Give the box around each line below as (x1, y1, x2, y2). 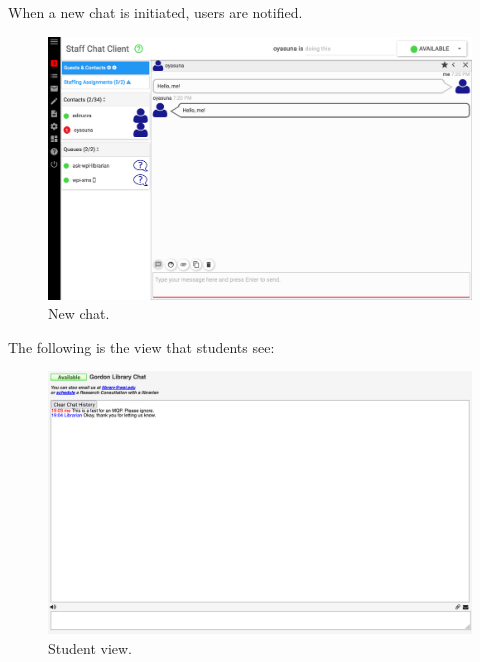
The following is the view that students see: (8, 336, 275, 357)
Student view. (48, 637, 133, 658)
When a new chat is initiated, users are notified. (8, 2, 303, 22)
